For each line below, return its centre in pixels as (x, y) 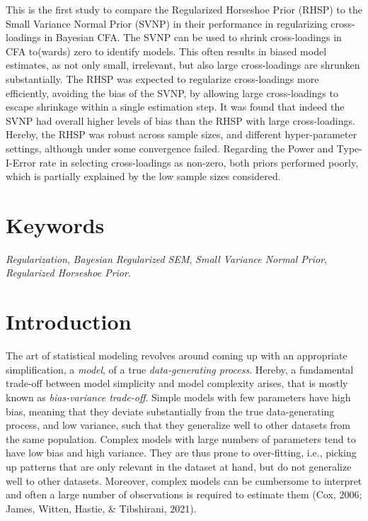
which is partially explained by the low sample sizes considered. (143, 176)
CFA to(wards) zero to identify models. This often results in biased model (166, 51)
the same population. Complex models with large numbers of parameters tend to (181, 438)
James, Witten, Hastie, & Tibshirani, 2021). (101, 508)
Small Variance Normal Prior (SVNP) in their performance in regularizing (167, 23)
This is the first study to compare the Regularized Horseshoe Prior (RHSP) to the (184, 9)
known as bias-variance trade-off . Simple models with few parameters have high (178, 397)
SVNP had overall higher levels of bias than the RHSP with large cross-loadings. (180, 120)
